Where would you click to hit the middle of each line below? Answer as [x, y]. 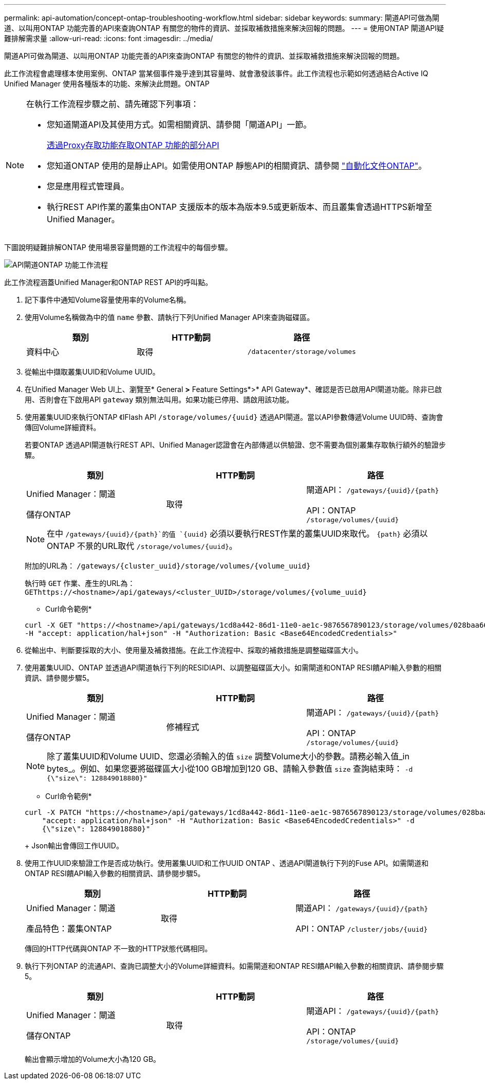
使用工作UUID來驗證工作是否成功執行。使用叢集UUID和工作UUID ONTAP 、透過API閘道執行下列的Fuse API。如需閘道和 [227, 863]
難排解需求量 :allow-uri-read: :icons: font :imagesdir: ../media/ [109, 38]
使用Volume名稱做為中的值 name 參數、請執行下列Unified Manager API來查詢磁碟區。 [170, 317]
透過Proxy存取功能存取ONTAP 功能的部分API [133, 145]
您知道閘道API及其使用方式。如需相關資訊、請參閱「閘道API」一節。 [179, 125]
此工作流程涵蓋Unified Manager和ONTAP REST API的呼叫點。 [108, 282]
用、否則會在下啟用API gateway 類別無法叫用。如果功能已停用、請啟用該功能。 [159, 399]
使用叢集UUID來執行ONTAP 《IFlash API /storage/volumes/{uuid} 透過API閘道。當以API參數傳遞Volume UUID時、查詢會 [234, 417]
